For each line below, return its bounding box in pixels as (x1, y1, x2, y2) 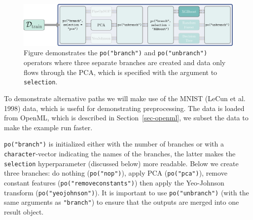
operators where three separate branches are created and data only (24, 57, 226, 68)
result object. (4, 206, 44, 217)
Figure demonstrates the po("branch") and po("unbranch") (24, 47, 208, 58)
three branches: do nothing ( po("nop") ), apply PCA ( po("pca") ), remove (4, 168, 227, 178)
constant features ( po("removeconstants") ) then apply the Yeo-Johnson (4, 177, 224, 187)
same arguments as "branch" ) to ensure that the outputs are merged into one (4, 197, 239, 207)
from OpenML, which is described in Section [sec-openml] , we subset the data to (4, 112, 249, 123)
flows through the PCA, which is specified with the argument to (24, 67, 217, 77)
